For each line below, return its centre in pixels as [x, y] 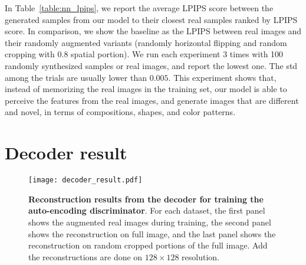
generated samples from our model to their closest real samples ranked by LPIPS [151, 19]
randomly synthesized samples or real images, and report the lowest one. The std [151, 65]
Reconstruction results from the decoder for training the [146, 199]
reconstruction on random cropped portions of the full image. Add [148, 245]
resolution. [200, 256]
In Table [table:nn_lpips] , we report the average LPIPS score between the [139, 8]
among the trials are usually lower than [76, 77]
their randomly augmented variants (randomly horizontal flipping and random [146, 42]
